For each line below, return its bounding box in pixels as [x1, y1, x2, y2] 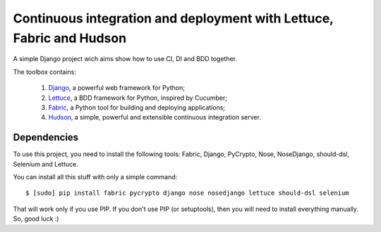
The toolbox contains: [13, 67, 77, 76]
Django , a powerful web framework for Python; [48, 84, 185, 92]
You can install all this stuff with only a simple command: [13, 172, 178, 181]
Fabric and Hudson [13, 30, 127, 46]
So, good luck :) [13, 214, 59, 223]
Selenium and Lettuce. [13, 160, 79, 168]
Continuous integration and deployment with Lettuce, [13, 11, 334, 26]
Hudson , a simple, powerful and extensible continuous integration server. [48, 113, 261, 122]
